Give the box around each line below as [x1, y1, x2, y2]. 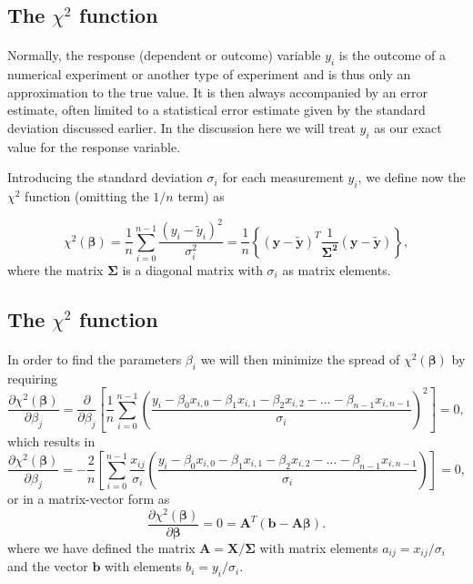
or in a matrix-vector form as [7, 488, 170, 507]
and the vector [7, 557, 88, 576]
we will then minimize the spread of [200, 349, 400, 368]
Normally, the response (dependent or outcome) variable [7, 46, 321, 65]
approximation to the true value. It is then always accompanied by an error [7, 82, 428, 101]
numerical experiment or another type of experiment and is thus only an [7, 65, 411, 84]
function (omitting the [25, 187, 149, 206]
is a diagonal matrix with [122, 261, 263, 279]
